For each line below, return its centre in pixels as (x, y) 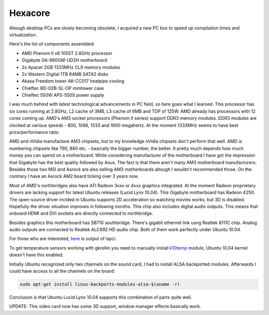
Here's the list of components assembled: (52, 44)
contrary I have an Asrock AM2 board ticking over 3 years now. (74, 176)
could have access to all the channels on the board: (62, 271)
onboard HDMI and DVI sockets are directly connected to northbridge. (81, 213)
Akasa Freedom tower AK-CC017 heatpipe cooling (73, 81)
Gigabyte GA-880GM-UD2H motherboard (64, 60)
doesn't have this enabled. (36, 255)
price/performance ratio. (34, 132)
